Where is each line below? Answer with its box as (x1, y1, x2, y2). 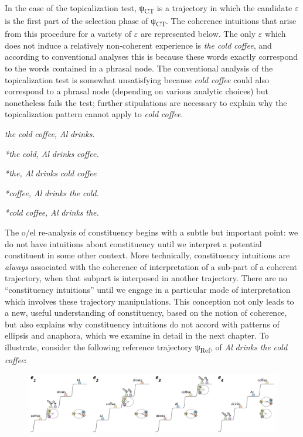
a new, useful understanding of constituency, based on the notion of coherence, (5, 306, 287, 319)
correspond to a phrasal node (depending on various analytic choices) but (5, 85, 269, 97)
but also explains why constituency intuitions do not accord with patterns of (5, 317, 280, 330)
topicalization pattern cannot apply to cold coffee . (5, 108, 183, 120)
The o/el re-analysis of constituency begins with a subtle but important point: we (5, 226, 298, 238)
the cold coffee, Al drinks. (5, 128, 95, 139)
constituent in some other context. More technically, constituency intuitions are (5, 249, 290, 261)
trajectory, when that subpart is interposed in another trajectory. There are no (5, 272, 288, 284)
